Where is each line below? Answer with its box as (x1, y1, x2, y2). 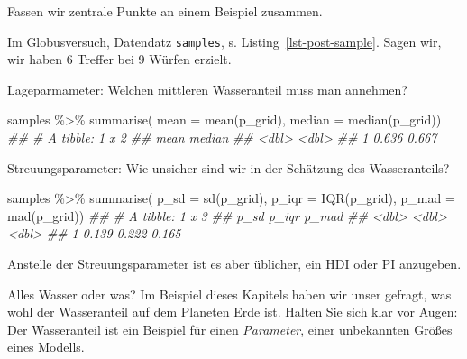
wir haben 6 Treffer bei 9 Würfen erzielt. (7, 50, 232, 69)
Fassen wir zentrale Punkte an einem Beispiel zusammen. (7, 2, 323, 20)
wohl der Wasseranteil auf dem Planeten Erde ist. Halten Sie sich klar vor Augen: (7, 302, 458, 321)
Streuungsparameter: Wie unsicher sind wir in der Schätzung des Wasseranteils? (7, 158, 450, 177)
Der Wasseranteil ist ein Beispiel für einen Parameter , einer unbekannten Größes (7, 319, 453, 338)
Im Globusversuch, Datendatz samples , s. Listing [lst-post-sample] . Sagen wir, (7, 32, 442, 51)
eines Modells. (7, 337, 85, 356)
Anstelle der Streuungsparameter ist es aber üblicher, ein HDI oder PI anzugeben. (7, 254, 462, 272)
